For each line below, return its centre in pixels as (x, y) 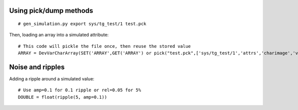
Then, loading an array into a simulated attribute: (59, 35)
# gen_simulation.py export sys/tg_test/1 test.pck (82, 24)
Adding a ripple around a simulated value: (52, 79)
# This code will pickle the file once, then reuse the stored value (105, 46)
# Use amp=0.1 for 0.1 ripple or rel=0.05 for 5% (80, 90)
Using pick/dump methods (51, 11)
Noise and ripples (37, 67)
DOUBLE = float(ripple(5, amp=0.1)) (63, 97)
